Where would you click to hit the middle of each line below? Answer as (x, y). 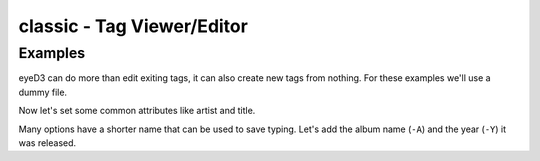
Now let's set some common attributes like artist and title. (137, 111)
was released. (47, 142)
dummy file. (43, 92)
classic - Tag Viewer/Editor (133, 26)
